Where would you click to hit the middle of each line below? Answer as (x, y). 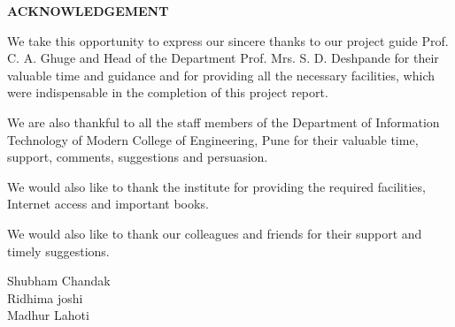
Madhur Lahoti (48, 315)
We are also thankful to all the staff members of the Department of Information (224, 122)
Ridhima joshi (45, 297)
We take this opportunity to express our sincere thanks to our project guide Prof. (228, 40)
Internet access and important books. (108, 204)
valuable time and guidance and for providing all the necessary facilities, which (221, 75)
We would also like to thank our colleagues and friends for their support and (215, 233)
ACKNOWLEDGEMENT (88, 11)
